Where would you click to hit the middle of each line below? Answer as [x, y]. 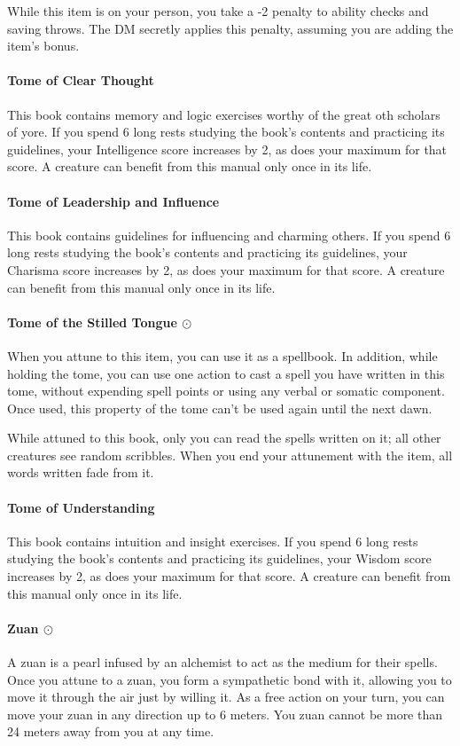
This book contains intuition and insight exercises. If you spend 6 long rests [213, 541]
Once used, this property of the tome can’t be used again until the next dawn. [220, 408]
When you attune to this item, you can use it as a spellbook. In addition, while [222, 355]
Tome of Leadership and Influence [113, 201]
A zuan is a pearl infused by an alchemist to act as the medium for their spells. [222, 662]
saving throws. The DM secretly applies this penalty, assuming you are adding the [230, 28]
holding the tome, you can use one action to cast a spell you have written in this [226, 373]
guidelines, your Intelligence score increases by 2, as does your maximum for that [227, 149]
